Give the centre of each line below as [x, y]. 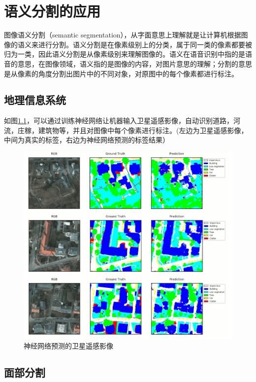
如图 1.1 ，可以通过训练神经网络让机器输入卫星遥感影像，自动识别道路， [119, 121]
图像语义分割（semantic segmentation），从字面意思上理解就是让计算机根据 [123, 35]
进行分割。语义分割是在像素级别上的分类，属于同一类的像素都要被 [145, 44]
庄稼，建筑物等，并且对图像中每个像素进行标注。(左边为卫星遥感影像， [133, 130]
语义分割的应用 [52, 11]
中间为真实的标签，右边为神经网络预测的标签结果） [87, 140]
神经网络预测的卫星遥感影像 [68, 346]
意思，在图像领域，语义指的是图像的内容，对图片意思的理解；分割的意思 [135, 63]
